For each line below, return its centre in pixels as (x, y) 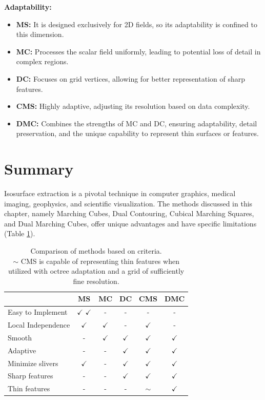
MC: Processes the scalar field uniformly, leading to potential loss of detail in (138, 51)
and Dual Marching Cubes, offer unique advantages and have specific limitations (130, 223)
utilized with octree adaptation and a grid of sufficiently (96, 271)
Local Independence (39, 325)
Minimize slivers (33, 363)
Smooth (20, 337)
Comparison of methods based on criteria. (96, 251)
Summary (39, 169)
